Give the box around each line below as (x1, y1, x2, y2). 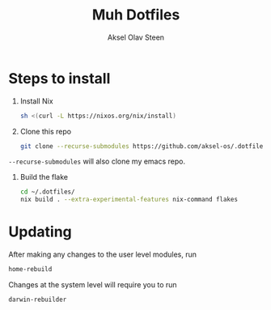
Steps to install (8, 69, 111, 87)
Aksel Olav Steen (108, 32, 164, 42)
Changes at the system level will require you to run (8, 280, 177, 289)
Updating (8, 223, 73, 241)
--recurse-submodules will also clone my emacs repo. (8, 156, 186, 167)
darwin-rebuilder (8, 295, 67, 304)
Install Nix (19, 96, 54, 106)
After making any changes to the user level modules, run (8, 249, 197, 260)
